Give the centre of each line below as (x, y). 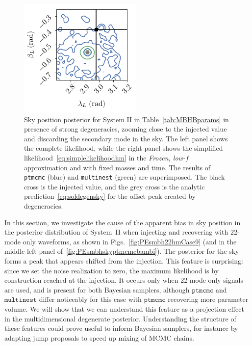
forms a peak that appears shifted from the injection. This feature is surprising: (124, 260)
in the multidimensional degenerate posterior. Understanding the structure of (120, 318)
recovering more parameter (208, 299)
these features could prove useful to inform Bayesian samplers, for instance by (121, 328)
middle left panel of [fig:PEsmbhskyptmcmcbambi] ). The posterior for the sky (122, 251)
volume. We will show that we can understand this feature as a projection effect (124, 308)
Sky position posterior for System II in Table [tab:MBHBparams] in (126, 119)
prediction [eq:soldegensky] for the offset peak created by (110, 196)
